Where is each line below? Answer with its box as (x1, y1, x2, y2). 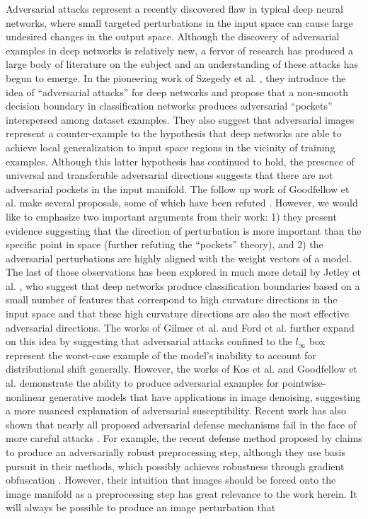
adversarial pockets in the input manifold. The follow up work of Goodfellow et (6, 181, 350, 196)
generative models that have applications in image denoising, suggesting (49, 389, 361, 404)
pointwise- (282, 375, 326, 390)
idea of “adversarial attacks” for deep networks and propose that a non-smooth (6, 84, 348, 99)
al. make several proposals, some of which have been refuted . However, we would (6, 195, 358, 210)
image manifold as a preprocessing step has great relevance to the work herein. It (6, 486, 357, 501)
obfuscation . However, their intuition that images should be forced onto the (6, 472, 336, 487)
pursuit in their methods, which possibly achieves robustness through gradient (6, 458, 345, 473)
